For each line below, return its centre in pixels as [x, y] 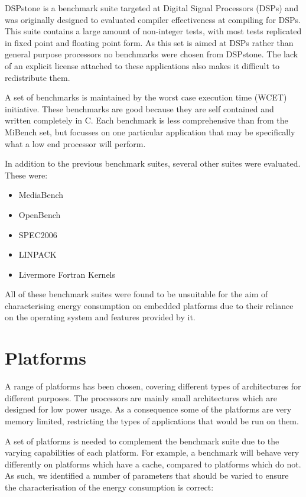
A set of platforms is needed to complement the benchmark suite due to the [142, 441]
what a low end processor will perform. [75, 143]
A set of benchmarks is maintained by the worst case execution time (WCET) [146, 97]
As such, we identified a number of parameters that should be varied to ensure [147, 475]
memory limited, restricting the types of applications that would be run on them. [152, 420]
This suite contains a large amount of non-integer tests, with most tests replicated [153, 31]
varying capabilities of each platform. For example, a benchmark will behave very [152, 452]
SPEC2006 [38, 234]
